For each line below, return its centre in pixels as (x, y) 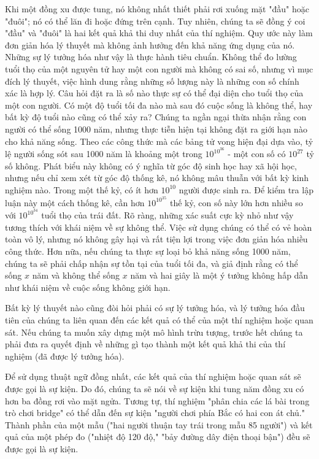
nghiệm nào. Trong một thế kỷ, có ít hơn (82, 189)
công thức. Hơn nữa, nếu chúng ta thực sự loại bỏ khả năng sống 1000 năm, (148, 251)
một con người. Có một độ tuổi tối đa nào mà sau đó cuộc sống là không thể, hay (159, 105)
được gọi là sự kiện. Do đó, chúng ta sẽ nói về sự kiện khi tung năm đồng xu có (155, 388)
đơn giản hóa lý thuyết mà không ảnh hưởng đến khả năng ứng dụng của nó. (150, 44)
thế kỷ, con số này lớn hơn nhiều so (236, 202)
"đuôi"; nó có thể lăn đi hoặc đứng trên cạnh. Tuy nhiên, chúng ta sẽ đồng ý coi (155, 21)
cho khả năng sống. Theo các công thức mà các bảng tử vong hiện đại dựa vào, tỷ (159, 141)
